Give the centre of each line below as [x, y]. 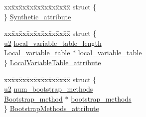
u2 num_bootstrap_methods [49, 89]
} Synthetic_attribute [38, 16]
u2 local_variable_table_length [53, 43]
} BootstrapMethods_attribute [52, 108]
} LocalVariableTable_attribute [53, 62]
